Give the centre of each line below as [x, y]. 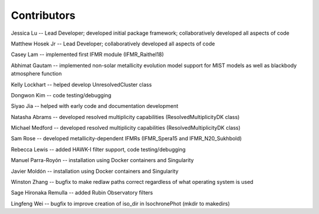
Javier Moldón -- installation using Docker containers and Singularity [95, 171]
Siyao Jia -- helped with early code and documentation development [95, 106]
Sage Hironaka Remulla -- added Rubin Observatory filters [82, 193]
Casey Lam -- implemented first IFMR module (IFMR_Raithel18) [87, 55]
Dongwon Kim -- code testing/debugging [61, 95]
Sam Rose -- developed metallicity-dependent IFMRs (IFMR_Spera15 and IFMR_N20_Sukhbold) [126, 139]
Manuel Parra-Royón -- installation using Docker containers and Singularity [102, 160]
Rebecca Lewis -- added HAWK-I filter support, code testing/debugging [98, 149]
